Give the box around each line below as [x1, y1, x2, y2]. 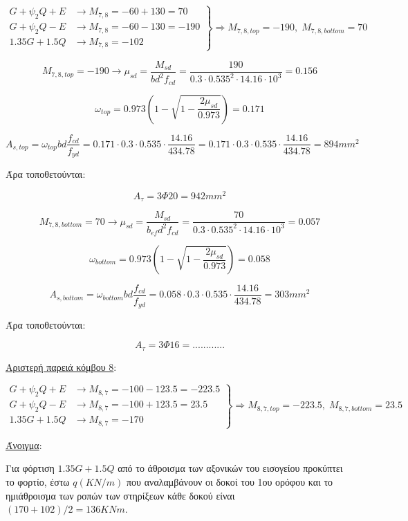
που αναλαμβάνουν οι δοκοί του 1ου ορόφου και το [127, 474, 333, 488]
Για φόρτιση [6, 461, 55, 475]
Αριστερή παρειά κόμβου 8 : [6, 359, 117, 374]
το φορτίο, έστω [6, 474, 70, 488]
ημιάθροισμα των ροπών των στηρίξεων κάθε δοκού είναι [6, 488, 235, 502]
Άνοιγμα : [6, 437, 42, 452]
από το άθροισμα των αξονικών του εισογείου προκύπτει [118, 461, 343, 475]
